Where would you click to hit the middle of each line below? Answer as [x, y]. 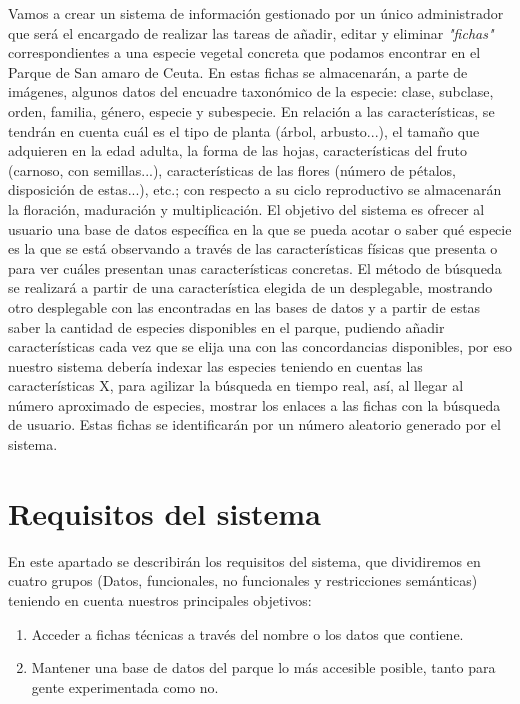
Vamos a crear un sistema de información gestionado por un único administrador [256, 13]
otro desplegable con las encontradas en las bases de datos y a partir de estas [244, 306]
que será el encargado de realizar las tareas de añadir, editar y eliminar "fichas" [251, 32]
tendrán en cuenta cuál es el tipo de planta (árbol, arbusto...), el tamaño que [244, 130]
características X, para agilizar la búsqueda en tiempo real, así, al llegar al [236, 385]
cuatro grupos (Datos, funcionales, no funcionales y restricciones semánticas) [243, 580]
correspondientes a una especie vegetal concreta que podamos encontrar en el [244, 52]
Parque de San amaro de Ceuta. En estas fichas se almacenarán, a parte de [238, 71]
